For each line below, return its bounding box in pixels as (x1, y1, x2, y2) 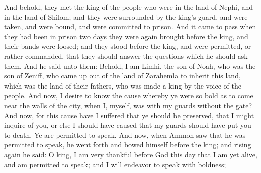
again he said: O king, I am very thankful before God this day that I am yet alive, (4, 149, 257, 159)
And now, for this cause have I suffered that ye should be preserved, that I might (4, 110, 254, 120)
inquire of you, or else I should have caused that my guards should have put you (4, 120, 251, 130)
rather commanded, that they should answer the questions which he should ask (4, 50, 248, 61)
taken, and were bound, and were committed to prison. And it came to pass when (4, 21, 256, 32)
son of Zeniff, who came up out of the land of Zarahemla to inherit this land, (4, 70, 241, 81)
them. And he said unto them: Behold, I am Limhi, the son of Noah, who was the (4, 60, 256, 71)
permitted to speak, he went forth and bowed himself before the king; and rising (4, 139, 251, 150)
